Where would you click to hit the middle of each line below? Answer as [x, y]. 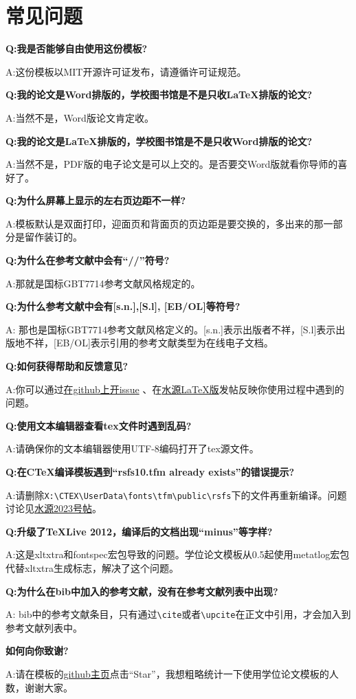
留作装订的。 [53, 237]
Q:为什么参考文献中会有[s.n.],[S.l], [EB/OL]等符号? [123, 306]
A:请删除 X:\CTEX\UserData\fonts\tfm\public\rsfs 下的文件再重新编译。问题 [176, 495]
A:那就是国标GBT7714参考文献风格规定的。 [103, 283]
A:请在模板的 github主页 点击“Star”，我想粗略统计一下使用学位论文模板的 [167, 674]
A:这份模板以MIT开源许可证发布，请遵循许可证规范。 [126, 71]
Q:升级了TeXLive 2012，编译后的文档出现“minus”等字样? [139, 531]
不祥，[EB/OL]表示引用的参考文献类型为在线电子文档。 [149, 343]
